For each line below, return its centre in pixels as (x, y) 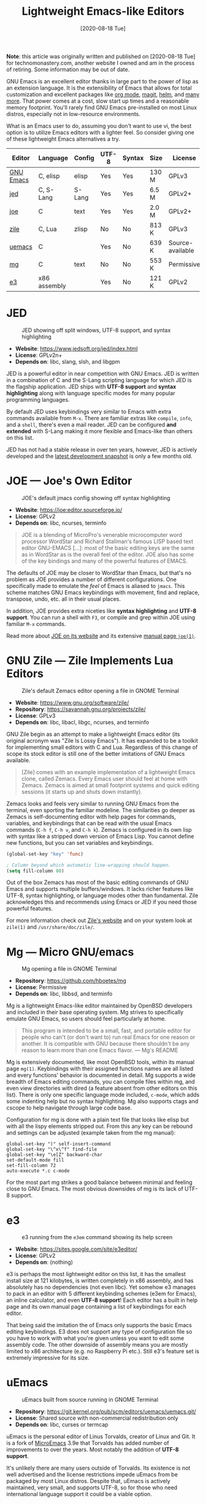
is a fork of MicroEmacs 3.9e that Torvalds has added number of (88, 1443)
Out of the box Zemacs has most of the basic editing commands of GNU (97, 882)
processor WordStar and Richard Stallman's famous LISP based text (107, 541)
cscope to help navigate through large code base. (69, 1108)
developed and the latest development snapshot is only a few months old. (100, 456)
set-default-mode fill (35, 1160)
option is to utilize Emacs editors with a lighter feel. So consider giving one (101, 132)
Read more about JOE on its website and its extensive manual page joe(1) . (101, 636)
